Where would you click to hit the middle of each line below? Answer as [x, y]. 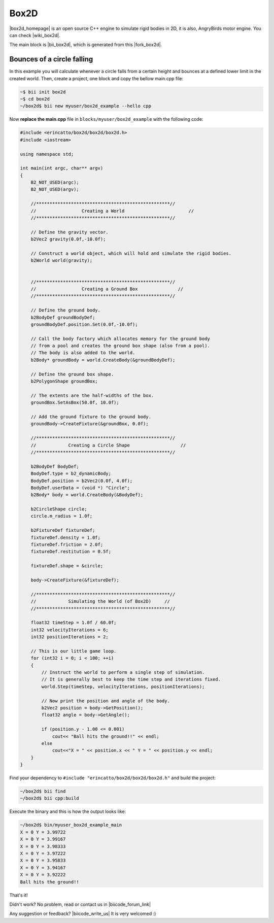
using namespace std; [47, 154]
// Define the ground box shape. [72, 374]
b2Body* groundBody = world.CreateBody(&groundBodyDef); [103, 360]
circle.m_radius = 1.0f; [62, 516]
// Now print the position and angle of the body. [106, 701]
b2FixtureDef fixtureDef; [63, 531]
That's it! [19, 895]
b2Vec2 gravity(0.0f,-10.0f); [68, 239]
